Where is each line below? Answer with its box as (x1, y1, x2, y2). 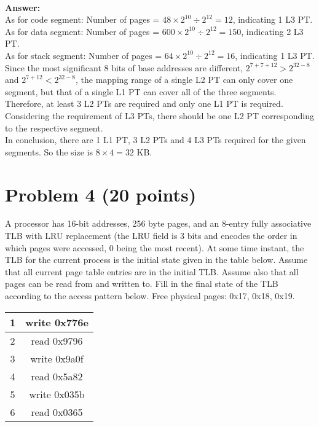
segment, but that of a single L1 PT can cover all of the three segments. (5, 85, 277, 98)
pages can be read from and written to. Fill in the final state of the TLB (5, 277, 278, 290)
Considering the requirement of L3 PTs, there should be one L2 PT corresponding (5, 109, 315, 122)
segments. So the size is (5, 145, 93, 158)
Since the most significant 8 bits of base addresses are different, (5, 61, 243, 74)
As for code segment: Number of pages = (5, 13, 160, 26)
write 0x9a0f (30, 351, 84, 366)
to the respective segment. (5, 121, 103, 134)
